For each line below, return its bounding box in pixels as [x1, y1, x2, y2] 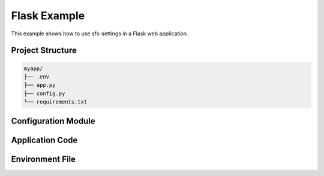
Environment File [11, 154, 76, 164]
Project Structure [11, 45, 77, 56]
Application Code [11, 135, 78, 145]
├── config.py [23, 90, 65, 97]
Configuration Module [11, 116, 95, 126]
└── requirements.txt [23, 99, 88, 105]
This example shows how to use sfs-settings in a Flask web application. [11, 30, 188, 37]
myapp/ [23, 65, 43, 72]
